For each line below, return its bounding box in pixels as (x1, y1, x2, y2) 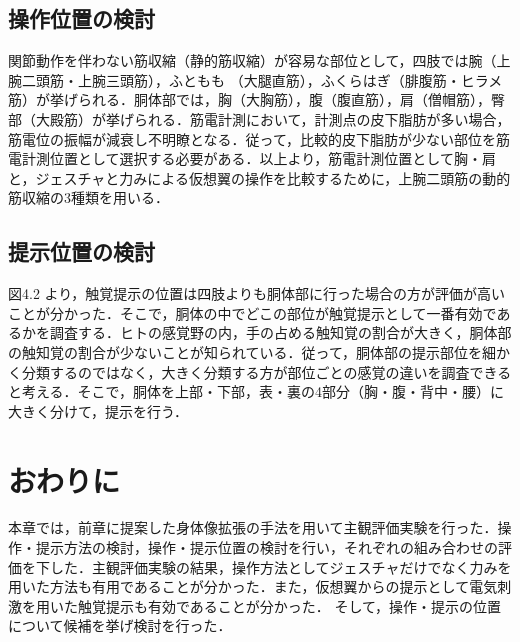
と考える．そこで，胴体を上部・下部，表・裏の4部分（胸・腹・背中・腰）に (8, 381, 505, 402)
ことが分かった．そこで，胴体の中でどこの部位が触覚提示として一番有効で (8, 302, 497, 323)
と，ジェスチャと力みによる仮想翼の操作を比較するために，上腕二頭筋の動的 (8, 167, 511, 188)
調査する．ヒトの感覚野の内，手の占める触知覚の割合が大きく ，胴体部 (49, 322, 512, 343)
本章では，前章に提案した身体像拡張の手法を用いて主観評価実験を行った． (8, 517, 498, 538)
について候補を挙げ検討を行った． (8, 615, 232, 636)
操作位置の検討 (8, 3, 155, 34)
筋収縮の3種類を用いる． (8, 187, 169, 208)
